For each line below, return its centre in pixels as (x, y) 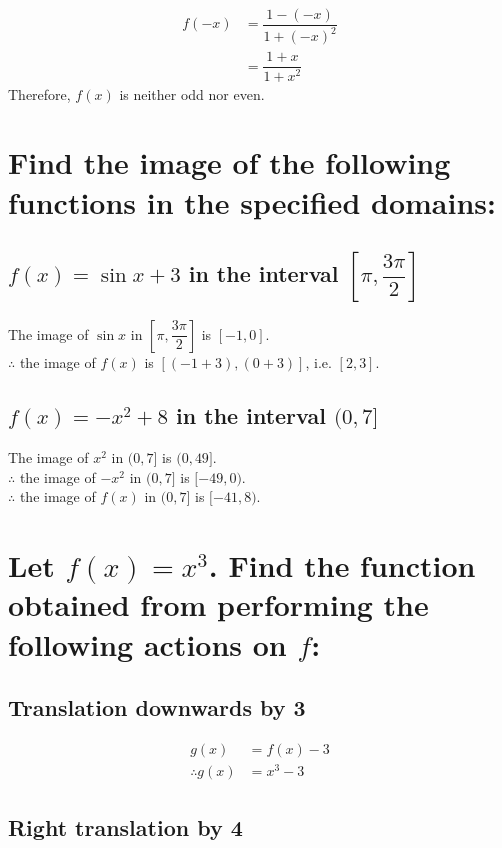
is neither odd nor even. (192, 93)
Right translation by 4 (125, 826)
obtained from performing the (218, 604)
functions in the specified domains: (252, 201)
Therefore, (39, 93)
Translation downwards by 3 (157, 707)
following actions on (147, 643)
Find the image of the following (229, 162)
